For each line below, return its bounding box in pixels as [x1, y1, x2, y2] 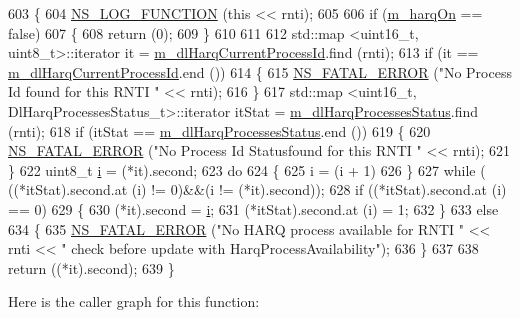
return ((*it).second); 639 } [8, 257, 175, 278]
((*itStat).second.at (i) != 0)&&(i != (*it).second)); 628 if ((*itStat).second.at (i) [8, 179, 507, 200]
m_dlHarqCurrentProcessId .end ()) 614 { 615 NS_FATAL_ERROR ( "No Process [8, 61, 512, 82]
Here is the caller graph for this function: [8, 291, 260, 312]
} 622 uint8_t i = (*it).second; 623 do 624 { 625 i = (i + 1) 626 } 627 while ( [8, 159, 486, 180]
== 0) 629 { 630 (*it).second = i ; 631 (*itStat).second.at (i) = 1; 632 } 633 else [8, 198, 499, 219]
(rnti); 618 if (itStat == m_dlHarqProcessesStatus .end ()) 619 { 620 [8, 120, 431, 141]
